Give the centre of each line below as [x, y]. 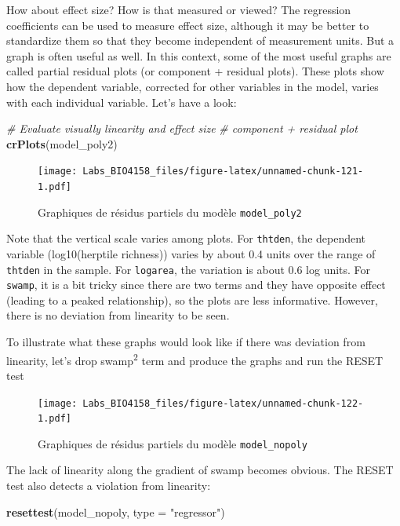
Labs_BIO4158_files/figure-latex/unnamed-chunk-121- [223, 172]
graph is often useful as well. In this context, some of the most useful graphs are [199, 55]
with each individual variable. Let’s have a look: [122, 102]
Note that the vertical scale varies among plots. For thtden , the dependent [186, 238]
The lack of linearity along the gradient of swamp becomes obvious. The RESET [200, 470]
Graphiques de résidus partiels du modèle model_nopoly [173, 443]
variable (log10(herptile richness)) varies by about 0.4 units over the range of [191, 253]
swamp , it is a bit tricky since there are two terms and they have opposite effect [196, 285]
